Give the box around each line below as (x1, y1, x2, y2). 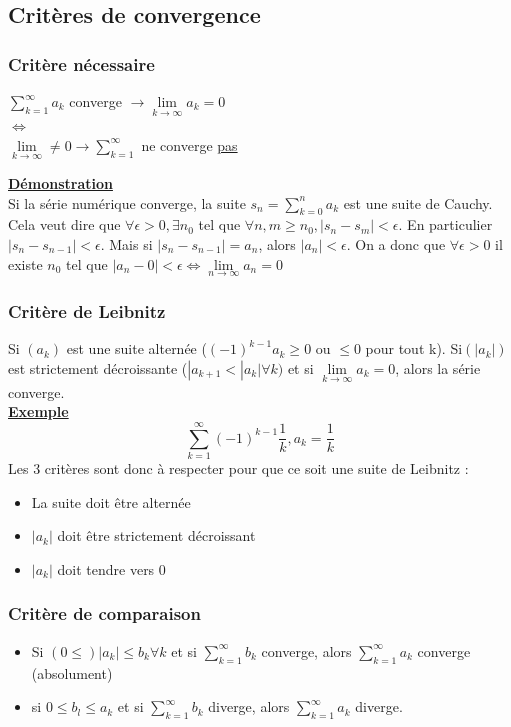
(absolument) (31, 662, 113, 683)
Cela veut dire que (8, 214, 121, 235)
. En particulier (398, 214, 493, 235)
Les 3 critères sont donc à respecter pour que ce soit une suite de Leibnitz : (8, 458, 469, 479)
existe (8, 253, 43, 274)
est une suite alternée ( (66, 338, 207, 359)
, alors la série (395, 357, 481, 378)
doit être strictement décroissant (57, 525, 256, 546)
